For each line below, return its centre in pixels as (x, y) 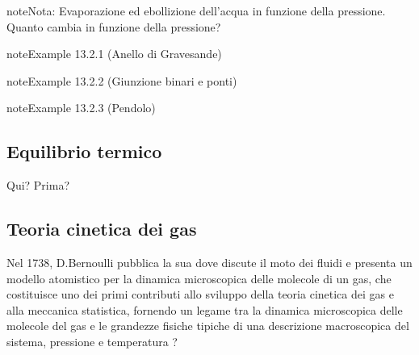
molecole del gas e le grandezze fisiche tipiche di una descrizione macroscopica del (208, 326)
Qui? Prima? (38, 185)
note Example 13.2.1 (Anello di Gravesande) (114, 54)
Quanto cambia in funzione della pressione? (114, 26)
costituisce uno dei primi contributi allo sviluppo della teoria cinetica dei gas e (200, 294)
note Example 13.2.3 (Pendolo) (81, 108)
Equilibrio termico (84, 151)
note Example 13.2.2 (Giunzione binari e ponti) (122, 80)
